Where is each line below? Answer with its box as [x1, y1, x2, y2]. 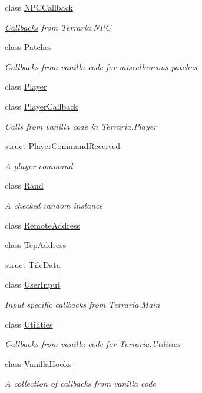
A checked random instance [5, 199, 103, 211]
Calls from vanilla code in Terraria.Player [5, 120, 157, 132]
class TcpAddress [5, 239, 67, 251]
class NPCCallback [5, 1, 73, 13]
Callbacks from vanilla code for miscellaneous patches [5, 60, 197, 72]
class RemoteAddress [5, 219, 81, 231]
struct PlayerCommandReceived [5, 140, 121, 152]
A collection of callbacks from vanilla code [5, 377, 156, 389]
